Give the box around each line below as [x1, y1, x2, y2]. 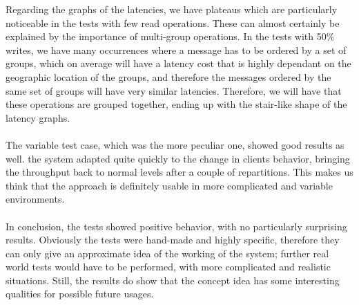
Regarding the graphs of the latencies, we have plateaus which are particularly [6, 2, 338, 16]
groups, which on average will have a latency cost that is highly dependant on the [6, 56, 351, 71]
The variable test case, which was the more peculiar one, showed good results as [6, 137, 345, 151]
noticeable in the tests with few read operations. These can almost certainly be [6, 15, 340, 30]
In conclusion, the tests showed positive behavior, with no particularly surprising [6, 219, 347, 233]
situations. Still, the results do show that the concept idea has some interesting [6, 272, 340, 287]
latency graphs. [6, 110, 70, 124]
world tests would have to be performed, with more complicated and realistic [6, 259, 331, 274]
